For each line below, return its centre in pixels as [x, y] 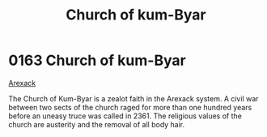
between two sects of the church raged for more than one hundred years [130, 107]
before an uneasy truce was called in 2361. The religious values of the [125, 116]
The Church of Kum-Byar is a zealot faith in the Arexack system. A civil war [133, 98]
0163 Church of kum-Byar [97, 60]
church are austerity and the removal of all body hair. [97, 124]
